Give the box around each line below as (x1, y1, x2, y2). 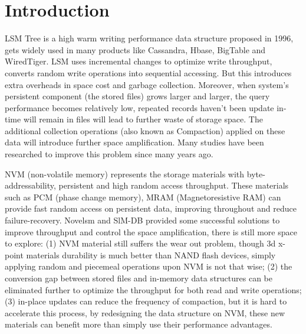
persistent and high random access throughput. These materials (58, 179, 289, 192)
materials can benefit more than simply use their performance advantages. (5, 318, 272, 330)
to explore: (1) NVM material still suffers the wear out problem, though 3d (5, 237, 276, 249)
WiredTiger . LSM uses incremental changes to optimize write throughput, (5, 55, 272, 67)
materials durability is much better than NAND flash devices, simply (26, 248, 276, 261)
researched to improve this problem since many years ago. (5, 148, 213, 160)
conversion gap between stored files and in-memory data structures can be (5, 272, 272, 284)
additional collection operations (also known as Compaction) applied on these (5, 124, 285, 137)
